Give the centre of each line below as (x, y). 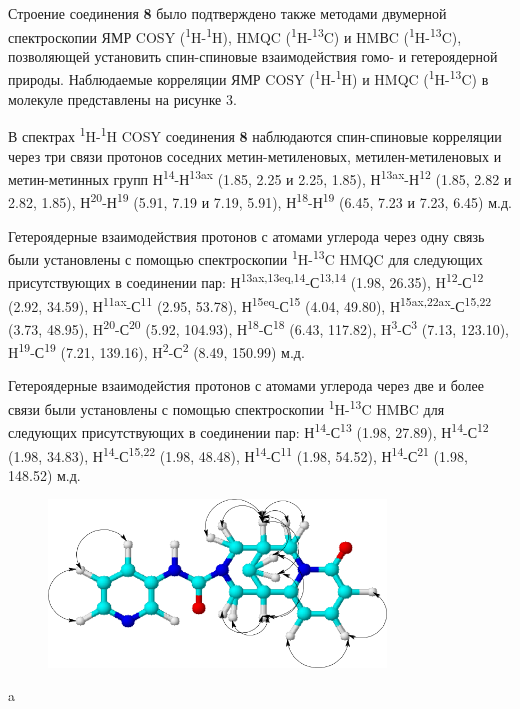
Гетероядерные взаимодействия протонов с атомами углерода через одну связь (246, 235)
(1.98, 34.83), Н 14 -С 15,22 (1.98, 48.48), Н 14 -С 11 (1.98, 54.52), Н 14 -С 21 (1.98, (238, 454)
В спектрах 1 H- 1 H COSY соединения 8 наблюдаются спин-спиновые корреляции (255, 134)
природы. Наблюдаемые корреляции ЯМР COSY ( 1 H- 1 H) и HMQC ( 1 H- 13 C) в (248, 78)
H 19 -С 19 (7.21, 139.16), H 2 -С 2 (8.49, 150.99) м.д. (156, 350)
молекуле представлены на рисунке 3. (122, 98)
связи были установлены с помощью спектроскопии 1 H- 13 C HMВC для (226, 407)
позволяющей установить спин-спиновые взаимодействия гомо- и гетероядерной (253, 55)
